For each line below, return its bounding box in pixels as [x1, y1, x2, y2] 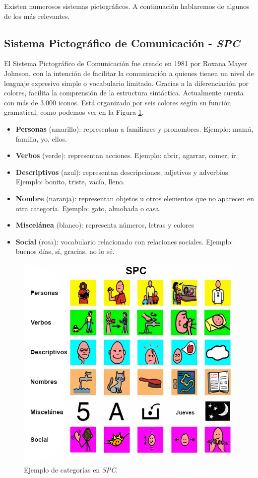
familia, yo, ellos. [15, 133, 67, 144]
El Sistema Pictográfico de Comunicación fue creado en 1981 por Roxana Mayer [4, 58, 247, 69]
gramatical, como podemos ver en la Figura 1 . [4, 107, 144, 117]
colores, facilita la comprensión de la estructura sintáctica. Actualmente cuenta [4, 87, 244, 98]
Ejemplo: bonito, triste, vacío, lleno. [15, 176, 125, 187]
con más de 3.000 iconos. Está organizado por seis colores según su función [4, 97, 231, 107]
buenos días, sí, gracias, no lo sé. [15, 246, 115, 256]
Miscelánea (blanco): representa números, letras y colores [15, 220, 194, 230]
